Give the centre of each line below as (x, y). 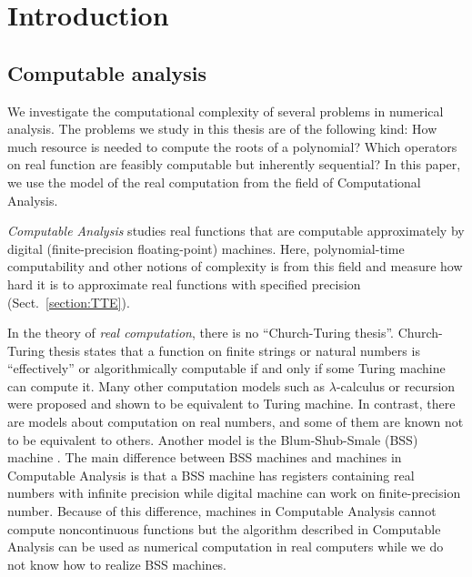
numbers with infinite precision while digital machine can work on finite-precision (234, 493)
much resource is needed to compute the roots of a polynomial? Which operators (232, 146)
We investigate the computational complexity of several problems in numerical (226, 111)
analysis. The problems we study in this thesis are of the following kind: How (222, 129)
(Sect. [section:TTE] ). (69, 302)
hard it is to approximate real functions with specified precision (184, 283)
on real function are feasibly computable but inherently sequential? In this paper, (234, 164)
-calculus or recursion (396, 385)
